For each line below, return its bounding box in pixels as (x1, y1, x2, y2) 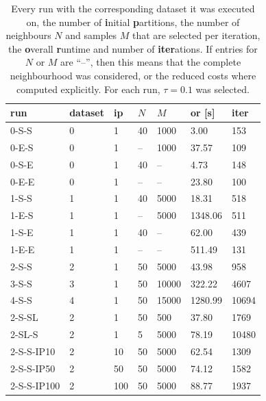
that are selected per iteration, (132, 28, 261, 42)
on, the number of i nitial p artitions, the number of (26, 14, 240, 29)
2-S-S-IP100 (10, 378, 60, 392)
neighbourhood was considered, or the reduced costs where (10, 68, 256, 82)
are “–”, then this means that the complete (60, 55, 241, 69)
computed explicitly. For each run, (16, 81, 160, 96)
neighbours (5, 28, 51, 42)
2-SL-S (10, 327, 38, 341)
